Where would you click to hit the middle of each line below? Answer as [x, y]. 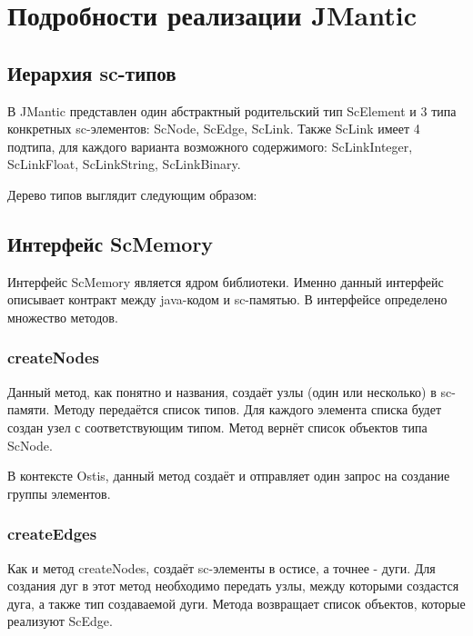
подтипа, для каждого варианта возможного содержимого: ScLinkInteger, [210, 146]
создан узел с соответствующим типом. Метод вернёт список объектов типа [217, 427]
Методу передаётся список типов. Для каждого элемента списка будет [248, 409]
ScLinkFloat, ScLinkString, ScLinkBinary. [124, 164]
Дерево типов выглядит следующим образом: [132, 194]
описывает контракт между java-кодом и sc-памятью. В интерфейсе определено [227, 299]
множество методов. [63, 317]
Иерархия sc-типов [92, 72]
